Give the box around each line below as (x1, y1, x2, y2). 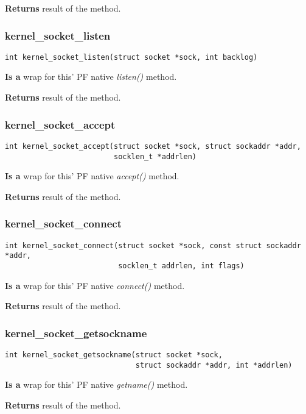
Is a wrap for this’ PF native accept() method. (5, 170, 179, 182)
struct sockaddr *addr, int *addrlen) (135, 360, 293, 369)
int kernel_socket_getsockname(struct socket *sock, (5, 350, 223, 359)
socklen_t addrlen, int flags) (118, 261, 245, 270)
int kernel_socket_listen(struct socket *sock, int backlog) (5, 52, 258, 62)
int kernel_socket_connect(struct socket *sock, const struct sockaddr (5, 241, 301, 250)
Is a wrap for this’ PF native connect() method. (5, 279, 185, 291)
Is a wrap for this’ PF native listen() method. (5, 70, 177, 83)
